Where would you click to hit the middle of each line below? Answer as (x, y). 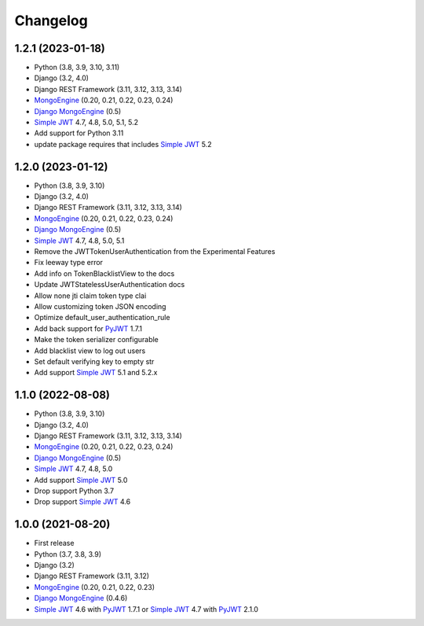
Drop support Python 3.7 (74, 491)
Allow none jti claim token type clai (90, 296)
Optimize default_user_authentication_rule (102, 318)
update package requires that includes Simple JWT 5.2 (123, 144)
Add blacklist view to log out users (90, 351)
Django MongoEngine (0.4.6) (81, 598)
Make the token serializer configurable (96, 340)
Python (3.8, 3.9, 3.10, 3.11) (77, 68)
